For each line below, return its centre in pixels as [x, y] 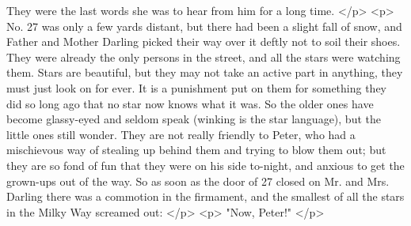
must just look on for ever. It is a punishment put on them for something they [197, 87]
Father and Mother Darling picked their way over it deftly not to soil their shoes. [204, 41]
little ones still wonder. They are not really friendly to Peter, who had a [181, 134]
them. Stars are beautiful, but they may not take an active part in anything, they [205, 72]
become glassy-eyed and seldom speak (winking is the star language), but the [194, 119]
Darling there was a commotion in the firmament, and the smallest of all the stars [205, 196]
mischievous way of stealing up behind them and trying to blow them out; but [196, 150]
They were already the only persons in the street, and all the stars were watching [204, 56]
